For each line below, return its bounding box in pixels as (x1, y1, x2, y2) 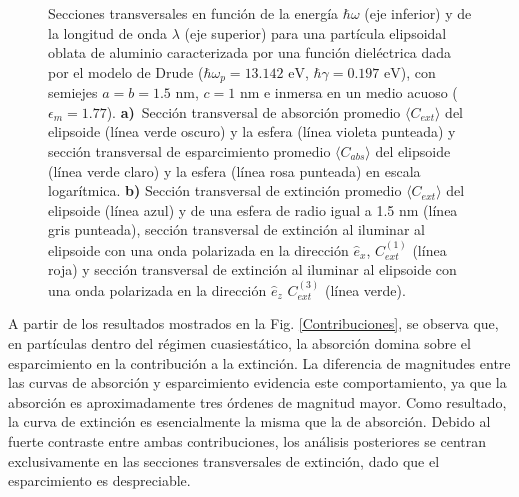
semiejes (48, 82, 98, 103)
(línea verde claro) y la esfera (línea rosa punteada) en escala (48, 160, 421, 181)
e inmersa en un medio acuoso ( (263, 82, 458, 103)
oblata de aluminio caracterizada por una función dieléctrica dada (48, 42, 452, 63)
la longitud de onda (48, 22, 168, 43)
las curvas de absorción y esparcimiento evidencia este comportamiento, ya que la (8, 372, 507, 393)
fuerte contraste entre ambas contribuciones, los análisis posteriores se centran (8, 430, 487, 451)
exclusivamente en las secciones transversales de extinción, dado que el (8, 450, 440, 471)
